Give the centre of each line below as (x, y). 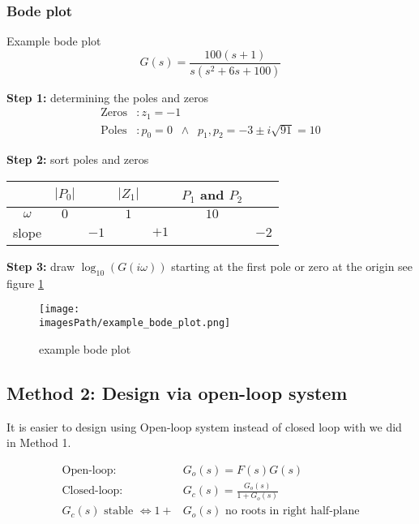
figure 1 (25, 283)
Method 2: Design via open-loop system (177, 392)
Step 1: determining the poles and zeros (108, 97)
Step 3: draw (41, 266)
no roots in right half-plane (293, 511)
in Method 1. (39, 442)
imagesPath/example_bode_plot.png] (135, 323)
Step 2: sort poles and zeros (78, 159)
